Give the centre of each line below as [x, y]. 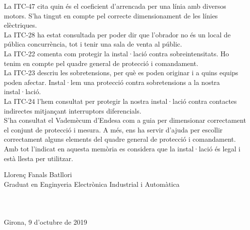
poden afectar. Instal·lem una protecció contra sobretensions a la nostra [112, 82]
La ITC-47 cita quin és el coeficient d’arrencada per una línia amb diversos [115, 6]
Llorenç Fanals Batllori [38, 174]
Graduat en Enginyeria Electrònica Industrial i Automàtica [92, 184]
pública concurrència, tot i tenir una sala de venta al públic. [93, 44]
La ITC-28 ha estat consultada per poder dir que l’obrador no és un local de [117, 34]
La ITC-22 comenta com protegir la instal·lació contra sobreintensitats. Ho [117, 53]
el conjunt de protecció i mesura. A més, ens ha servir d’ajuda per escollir [113, 129]
